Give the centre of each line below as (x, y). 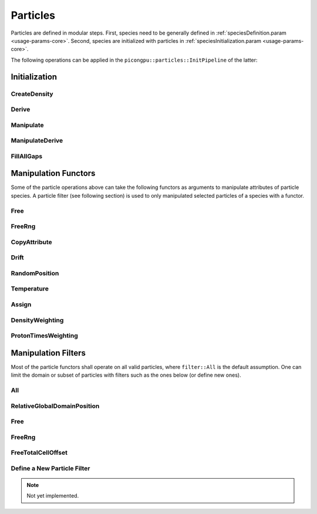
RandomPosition (35, 273)
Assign (21, 304)
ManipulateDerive (37, 141)
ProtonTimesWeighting (45, 336)
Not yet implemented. (53, 496)
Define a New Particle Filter (50, 468)
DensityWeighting (37, 320)
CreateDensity (32, 94)
